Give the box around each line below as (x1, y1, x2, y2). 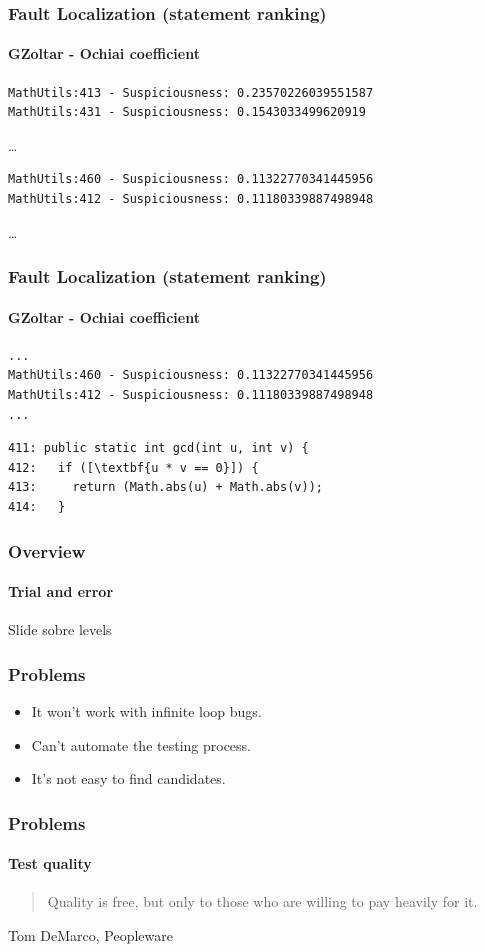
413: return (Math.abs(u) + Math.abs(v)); (8, 480, 323, 495)
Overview (8, 538, 86, 563)
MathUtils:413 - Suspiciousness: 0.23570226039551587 (8, 85, 374, 100)
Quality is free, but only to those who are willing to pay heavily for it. (47, 891, 478, 912)
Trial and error (8, 581, 114, 602)
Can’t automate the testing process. (31, 734, 251, 755)
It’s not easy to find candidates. (31, 768, 226, 789)
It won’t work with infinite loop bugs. (31, 701, 262, 722)
